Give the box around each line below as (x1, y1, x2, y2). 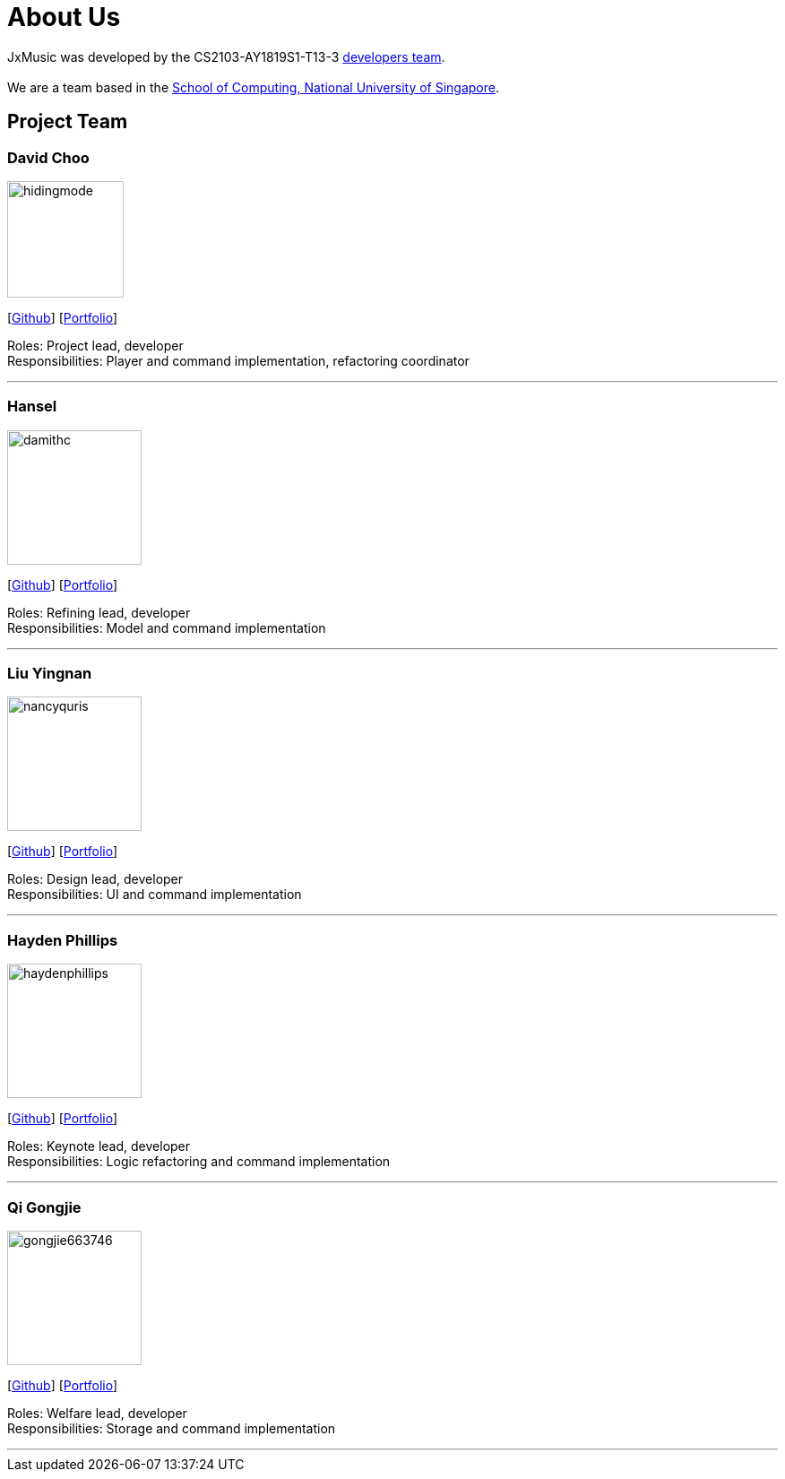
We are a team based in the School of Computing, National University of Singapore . (7, 79, 500, 95)
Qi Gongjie (7, 1198, 82, 1216)
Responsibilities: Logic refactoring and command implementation (7, 1154, 391, 1170)
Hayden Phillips (7, 930, 118, 949)
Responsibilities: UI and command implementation (7, 887, 302, 903)
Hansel (7, 397, 57, 416)
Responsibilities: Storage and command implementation (7, 1420, 336, 1436)
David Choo (7, 148, 90, 167)
